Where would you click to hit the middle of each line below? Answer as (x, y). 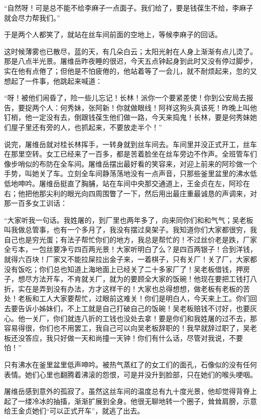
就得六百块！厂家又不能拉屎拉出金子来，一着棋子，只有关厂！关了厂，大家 (127, 259)
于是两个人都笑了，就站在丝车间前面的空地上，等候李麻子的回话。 (113, 34)
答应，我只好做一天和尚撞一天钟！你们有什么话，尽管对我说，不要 (134, 337)
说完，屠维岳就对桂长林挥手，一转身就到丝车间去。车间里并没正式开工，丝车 (130, 144)
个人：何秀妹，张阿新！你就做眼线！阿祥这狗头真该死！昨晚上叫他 (148, 107)
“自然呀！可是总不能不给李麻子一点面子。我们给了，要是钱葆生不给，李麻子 (129, 8)
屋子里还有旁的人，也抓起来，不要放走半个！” (86, 127)
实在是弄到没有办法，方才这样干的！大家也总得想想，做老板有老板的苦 (134, 288)
